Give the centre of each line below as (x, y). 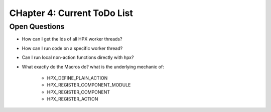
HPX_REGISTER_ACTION (73, 99)
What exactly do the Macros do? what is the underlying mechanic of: (93, 66)
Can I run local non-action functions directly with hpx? (78, 57)
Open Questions (37, 26)
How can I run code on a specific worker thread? (72, 48)
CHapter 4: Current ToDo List (71, 13)
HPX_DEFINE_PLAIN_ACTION (77, 78)
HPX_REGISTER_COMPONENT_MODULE (89, 85)
